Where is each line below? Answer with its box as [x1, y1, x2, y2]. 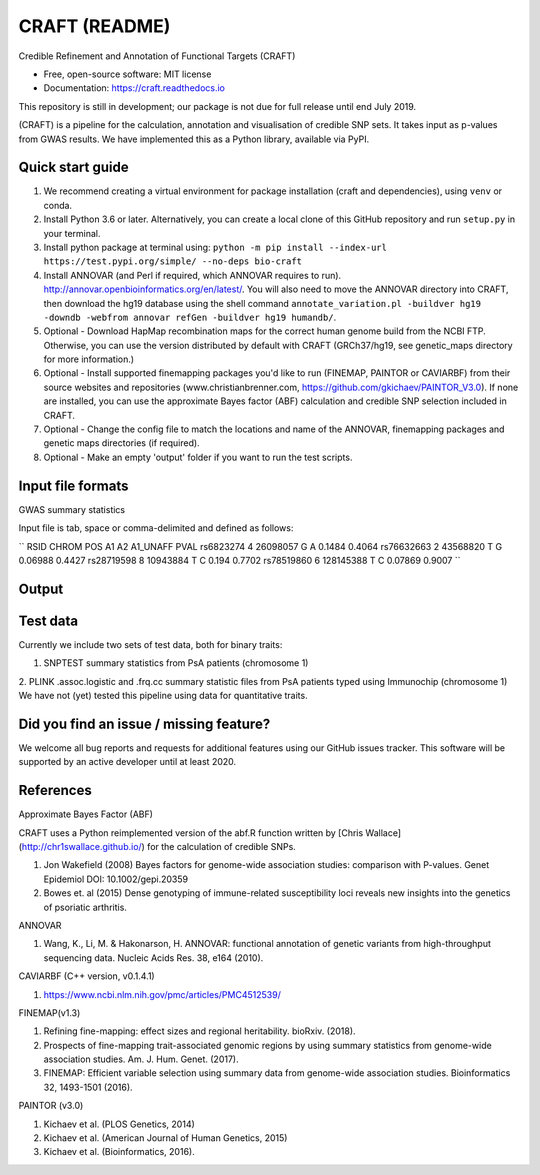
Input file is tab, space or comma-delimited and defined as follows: [18, 522, 294, 534]
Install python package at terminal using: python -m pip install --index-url [43, 241, 387, 253]
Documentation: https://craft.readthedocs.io [43, 82, 225, 94]
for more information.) [43, 353, 135, 365]
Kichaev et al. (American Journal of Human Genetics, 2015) [43, 1132, 288, 1144]
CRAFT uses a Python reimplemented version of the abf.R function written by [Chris [18, 826, 364, 839]
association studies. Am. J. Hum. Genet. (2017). [43, 1053, 239, 1065]
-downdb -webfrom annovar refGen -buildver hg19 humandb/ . [43, 311, 337, 323]
